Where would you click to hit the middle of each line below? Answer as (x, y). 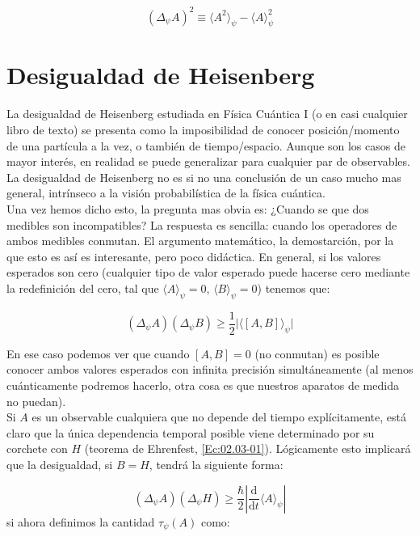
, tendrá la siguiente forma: (216, 464)
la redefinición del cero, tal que (83, 288)
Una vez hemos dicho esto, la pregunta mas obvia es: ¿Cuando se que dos (188, 208)
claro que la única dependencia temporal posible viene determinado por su (191, 432)
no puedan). (36, 401)
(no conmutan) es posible (317, 353)
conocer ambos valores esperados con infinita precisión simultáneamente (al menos (210, 369)
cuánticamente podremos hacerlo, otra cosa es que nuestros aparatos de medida (203, 385)
